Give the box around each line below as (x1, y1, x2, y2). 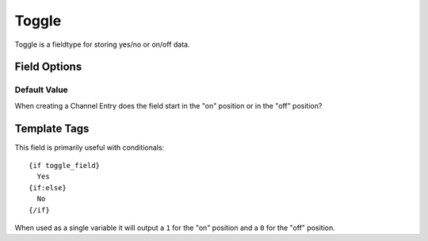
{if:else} (29, 183, 67, 192)
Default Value (14, 84, 69, 95)
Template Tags (14, 121, 90, 135)
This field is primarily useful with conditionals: (14, 143, 165, 152)
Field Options (14, 60, 82, 74)
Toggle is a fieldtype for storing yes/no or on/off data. (14, 40, 190, 49)
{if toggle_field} (29, 161, 101, 170)
